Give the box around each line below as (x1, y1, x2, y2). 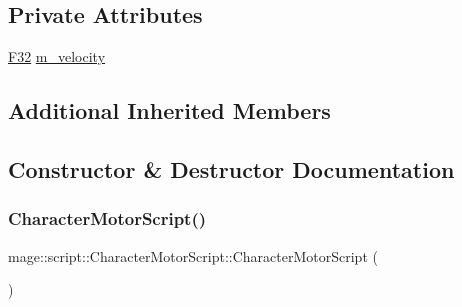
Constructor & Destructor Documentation (8, 153, 455, 184)
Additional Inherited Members (8, 95, 331, 126)
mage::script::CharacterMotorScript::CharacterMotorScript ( (8, 245, 378, 266)
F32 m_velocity (8, 46, 106, 67)
